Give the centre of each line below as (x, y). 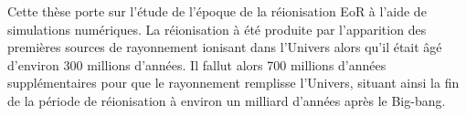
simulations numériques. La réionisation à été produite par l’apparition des (217, 29)
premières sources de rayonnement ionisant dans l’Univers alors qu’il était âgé (225, 47)
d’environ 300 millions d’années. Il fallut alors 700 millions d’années (197, 64)
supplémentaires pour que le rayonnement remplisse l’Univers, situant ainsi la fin (233, 83)
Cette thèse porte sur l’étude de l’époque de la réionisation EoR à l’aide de (217, 11)
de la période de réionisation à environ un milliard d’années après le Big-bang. (227, 100)
